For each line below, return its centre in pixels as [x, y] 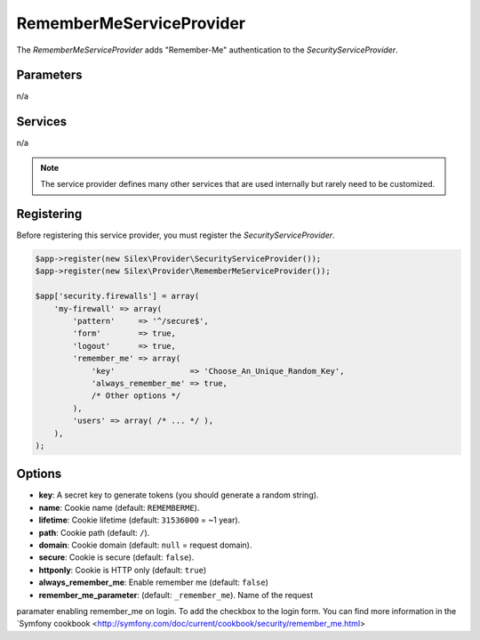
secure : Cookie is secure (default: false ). [116, 557]
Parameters [49, 75]
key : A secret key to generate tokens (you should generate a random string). [179, 495]
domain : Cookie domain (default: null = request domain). [145, 545]
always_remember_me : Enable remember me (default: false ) [153, 582]
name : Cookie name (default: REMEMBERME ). [119, 507]
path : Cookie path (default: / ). [94, 532]
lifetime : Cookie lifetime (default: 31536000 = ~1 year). [140, 520]
